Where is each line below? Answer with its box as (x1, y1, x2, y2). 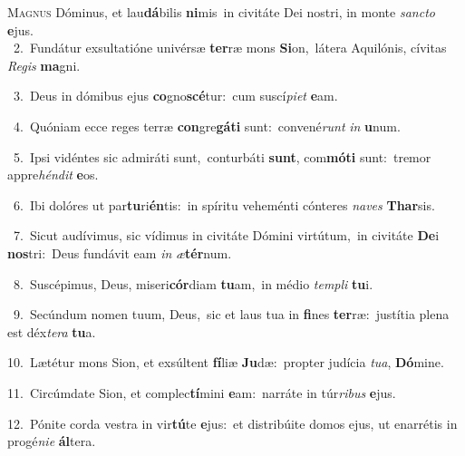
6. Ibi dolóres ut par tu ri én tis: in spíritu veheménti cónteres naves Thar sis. (13, 195, 435, 214)
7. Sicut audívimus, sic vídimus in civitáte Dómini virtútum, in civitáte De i (13, 226, 440, 245)
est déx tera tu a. (7, 322, 96, 341)
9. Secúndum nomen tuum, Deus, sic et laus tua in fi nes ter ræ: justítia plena (13, 305, 450, 324)
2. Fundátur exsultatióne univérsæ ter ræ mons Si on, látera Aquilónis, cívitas (13, 38, 447, 57)
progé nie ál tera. (7, 432, 96, 451)
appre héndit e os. (7, 165, 99, 184)
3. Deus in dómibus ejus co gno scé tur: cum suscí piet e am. (13, 86, 338, 105)
